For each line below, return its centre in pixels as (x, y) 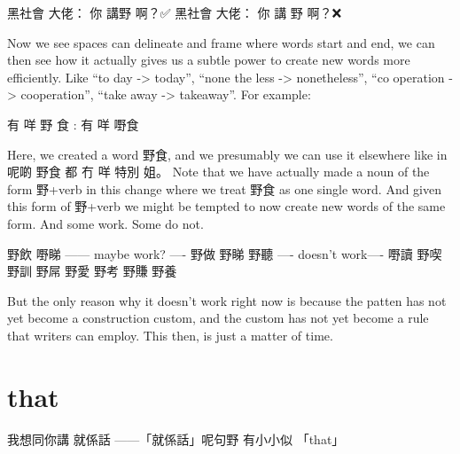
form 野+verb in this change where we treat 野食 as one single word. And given (224, 188)
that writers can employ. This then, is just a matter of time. (170, 335)
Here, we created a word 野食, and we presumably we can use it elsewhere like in (227, 154)
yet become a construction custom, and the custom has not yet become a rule (218, 318)
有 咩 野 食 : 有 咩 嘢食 (73, 124)
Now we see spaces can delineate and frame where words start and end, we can (221, 42)
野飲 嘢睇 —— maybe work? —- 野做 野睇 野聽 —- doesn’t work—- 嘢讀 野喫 (225, 253)
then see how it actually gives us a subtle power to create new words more (209, 60)
